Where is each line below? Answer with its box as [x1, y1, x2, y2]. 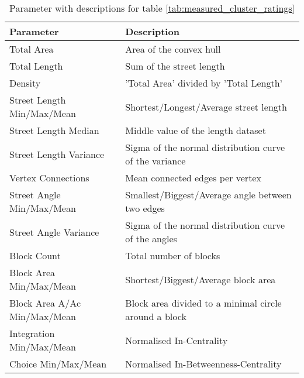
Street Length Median [9, 123, 99, 137]
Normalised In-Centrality [125, 333, 228, 347]
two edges [125, 201, 165, 215]
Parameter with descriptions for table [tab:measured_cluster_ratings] [9, 1, 295, 15]
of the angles [125, 232, 177, 245]
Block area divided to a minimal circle [125, 296, 282, 310]
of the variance [125, 154, 186, 167]
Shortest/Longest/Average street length [125, 99, 287, 114]
